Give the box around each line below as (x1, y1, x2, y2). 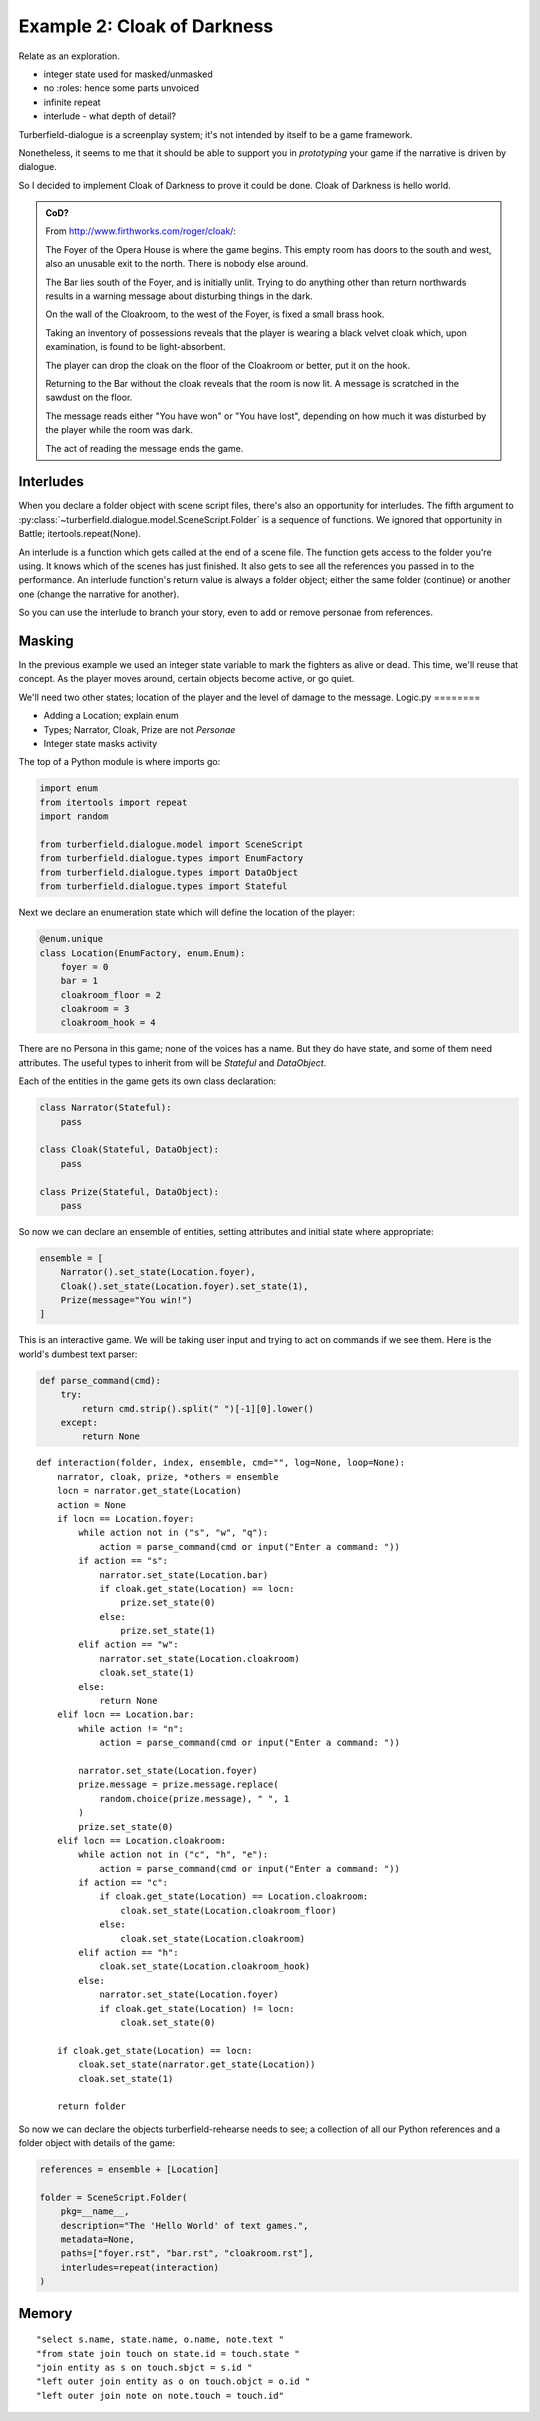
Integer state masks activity (43, 738, 158, 750)
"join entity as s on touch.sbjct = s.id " (36, 2362, 253, 2374)
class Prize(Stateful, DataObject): (39, 1186, 220, 1197)
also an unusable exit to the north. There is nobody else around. (45, 258, 309, 270)
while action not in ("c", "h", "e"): (78, 1849, 269, 1860)
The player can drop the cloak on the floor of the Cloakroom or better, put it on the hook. (45, 359, 410, 371)
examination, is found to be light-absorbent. (45, 341, 226, 353)
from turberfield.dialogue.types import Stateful (39, 881, 288, 892)
